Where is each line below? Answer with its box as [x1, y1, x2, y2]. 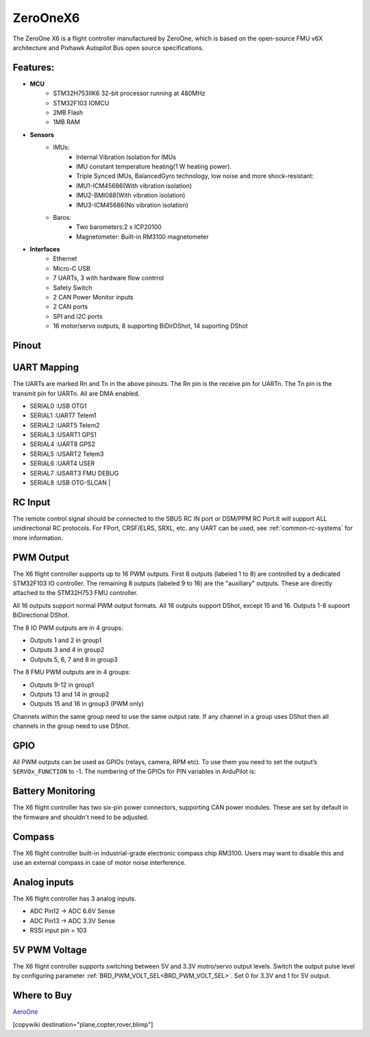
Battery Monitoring [12, 785, 96, 797]
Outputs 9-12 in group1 [29, 681, 95, 689]
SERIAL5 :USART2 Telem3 [29, 450, 104, 458]
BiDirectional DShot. [12, 611, 70, 620]
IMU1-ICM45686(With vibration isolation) [76, 182, 192, 190]
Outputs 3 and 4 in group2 [29, 646, 105, 654]
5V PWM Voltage [12, 944, 87, 955]
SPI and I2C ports [53, 312, 103, 320]
